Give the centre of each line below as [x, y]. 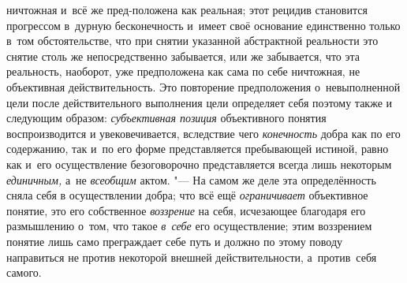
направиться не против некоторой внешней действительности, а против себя [192, 257]
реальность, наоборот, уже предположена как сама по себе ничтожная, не [183, 71]
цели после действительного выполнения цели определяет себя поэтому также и [200, 102]
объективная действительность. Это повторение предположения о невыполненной [203, 86]
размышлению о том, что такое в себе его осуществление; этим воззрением [189, 226]
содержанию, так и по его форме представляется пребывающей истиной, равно [198, 149]
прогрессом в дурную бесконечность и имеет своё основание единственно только [203, 25]
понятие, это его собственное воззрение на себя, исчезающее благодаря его [186, 210]
